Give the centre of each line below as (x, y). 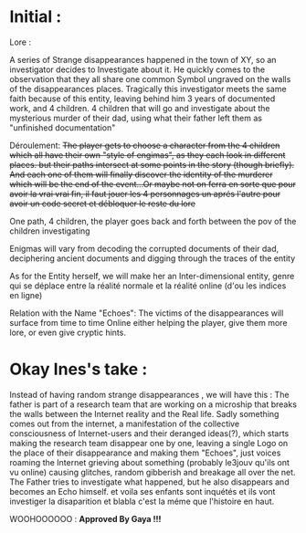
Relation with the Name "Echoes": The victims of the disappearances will (147, 313)
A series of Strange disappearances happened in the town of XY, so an (143, 59)
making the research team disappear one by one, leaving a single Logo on (149, 443)
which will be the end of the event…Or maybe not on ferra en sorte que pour (153, 183)
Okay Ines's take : (79, 369)
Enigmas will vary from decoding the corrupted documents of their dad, (144, 248)
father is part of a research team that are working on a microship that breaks (153, 404)
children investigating (50, 231)
